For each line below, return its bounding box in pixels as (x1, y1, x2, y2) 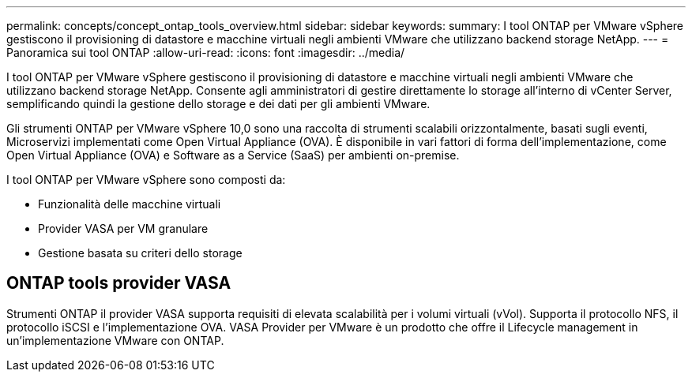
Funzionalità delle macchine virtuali (38, 197, 221, 211)
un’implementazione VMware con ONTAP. (6, 333, 224, 347)
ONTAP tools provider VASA (6, 273, 231, 294)
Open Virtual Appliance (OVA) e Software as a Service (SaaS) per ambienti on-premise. (6, 148, 460, 162)
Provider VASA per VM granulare (38, 222, 209, 235)
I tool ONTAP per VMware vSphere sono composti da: (6, 173, 286, 186)
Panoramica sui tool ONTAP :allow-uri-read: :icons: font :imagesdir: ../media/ (6, 46, 405, 59)
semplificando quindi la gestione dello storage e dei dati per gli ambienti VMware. (6, 97, 431, 110)
